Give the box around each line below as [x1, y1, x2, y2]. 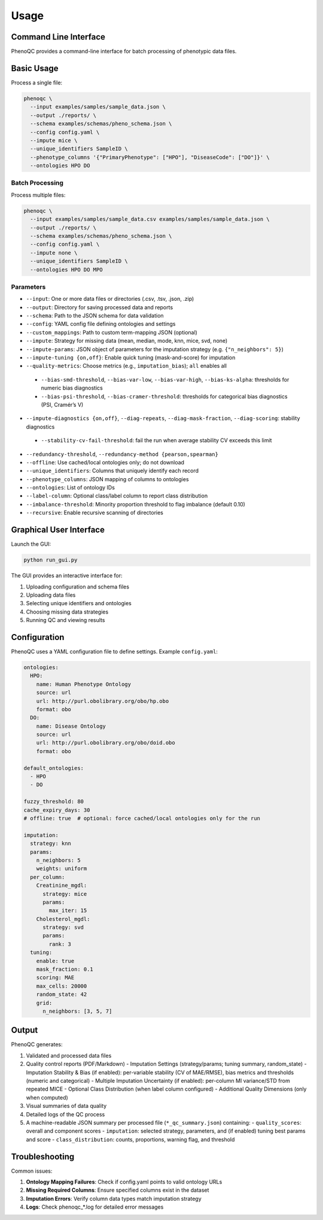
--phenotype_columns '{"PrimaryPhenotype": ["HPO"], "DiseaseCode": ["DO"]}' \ [30, 153, 270, 161]
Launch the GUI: [11, 540, 51, 548]
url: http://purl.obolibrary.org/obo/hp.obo [36, 697, 169, 704]
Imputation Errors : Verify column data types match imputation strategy [26, 1195, 202, 1202]
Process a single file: [11, 78, 63, 86]
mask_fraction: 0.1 [36, 966, 94, 973]
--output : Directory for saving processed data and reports [26, 303, 173, 311]
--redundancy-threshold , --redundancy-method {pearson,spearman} [26, 450, 218, 458]
